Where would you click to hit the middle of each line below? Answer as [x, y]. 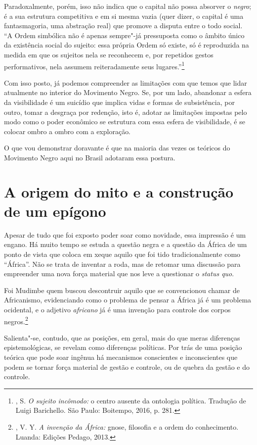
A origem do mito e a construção [119, 191]
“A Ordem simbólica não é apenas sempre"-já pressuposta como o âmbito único [124, 35]
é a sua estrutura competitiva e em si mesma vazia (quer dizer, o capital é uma [124, 16]
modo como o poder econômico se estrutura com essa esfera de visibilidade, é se [125, 122]
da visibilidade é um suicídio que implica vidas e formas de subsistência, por [119, 102]
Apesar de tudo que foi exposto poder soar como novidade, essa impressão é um [125, 234]
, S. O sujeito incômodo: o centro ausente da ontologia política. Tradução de [131, 400]
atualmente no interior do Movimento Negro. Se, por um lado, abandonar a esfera [128, 92]
